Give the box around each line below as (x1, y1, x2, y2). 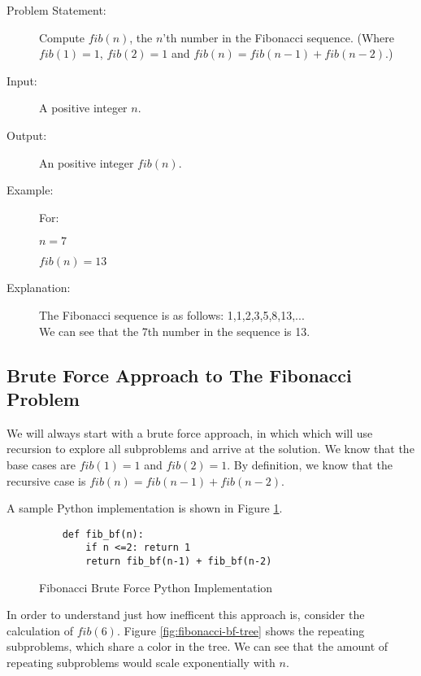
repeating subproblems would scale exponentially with (7, 654, 276, 671)
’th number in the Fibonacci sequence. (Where (163, 28, 394, 46)
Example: (7, 181, 54, 198)
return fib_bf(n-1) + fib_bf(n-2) (85, 556, 272, 567)
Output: (7, 126, 47, 143)
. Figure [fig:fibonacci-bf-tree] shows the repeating (116, 621, 365, 639)
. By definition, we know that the (227, 456, 393, 473)
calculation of (7, 621, 74, 639)
